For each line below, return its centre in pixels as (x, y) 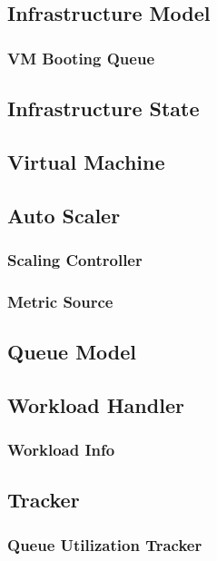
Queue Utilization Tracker (105, 544)
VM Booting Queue (81, 58)
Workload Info (61, 450)
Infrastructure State (104, 108)
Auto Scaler (64, 215)
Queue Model (72, 352)
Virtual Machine (86, 161)
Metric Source (60, 301)
